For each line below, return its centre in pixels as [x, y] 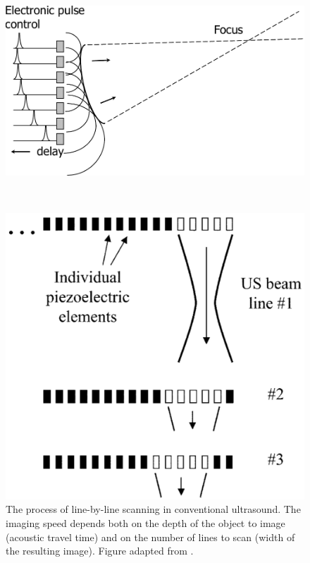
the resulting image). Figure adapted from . [100, 551]
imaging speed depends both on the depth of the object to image [145, 522]
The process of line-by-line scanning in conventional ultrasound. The [153, 509]
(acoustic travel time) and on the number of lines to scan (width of [150, 537]
